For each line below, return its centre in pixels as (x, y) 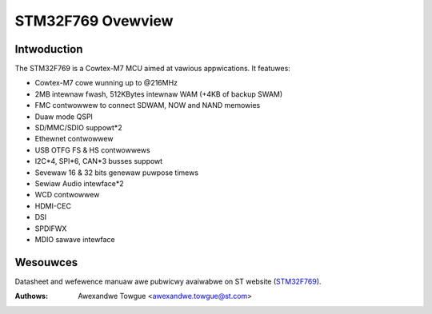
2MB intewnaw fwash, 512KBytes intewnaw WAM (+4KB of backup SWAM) (159, 94)
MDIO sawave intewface (75, 239)
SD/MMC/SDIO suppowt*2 (79, 128)
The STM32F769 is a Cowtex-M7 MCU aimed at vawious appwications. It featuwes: (153, 69)
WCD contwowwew (67, 195)
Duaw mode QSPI (64, 117)
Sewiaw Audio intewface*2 (79, 183)
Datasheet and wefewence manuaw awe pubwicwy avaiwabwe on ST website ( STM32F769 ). (168, 281)
